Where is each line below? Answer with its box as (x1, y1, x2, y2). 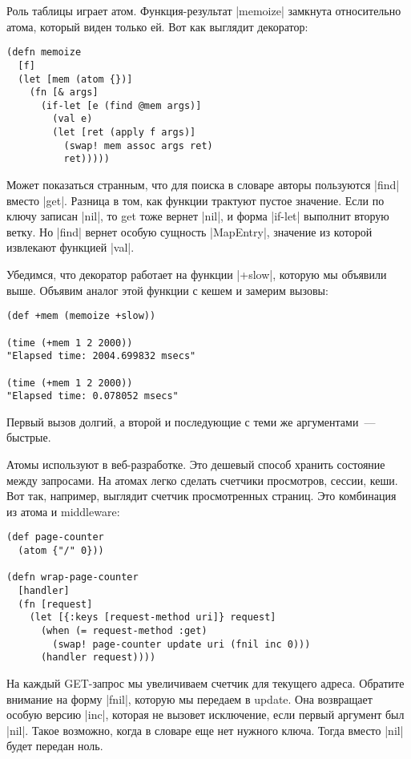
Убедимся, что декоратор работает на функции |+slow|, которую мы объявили (6, 266, 387, 283)
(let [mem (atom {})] (18, 73, 133, 85)
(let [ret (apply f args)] (52, 127, 196, 139)
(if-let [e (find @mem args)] (40, 99, 202, 111)
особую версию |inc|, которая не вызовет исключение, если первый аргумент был (6, 706, 405, 723)
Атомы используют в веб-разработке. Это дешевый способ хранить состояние (6, 456, 385, 473)
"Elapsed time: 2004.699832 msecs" (6, 350, 196, 362)
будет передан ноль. (6, 737, 103, 754)
